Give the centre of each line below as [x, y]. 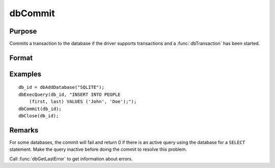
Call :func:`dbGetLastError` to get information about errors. [71, 159]
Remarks [24, 130]
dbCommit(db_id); [40, 109]
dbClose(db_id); [39, 116]
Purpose [23, 31]
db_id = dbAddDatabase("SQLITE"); [61, 87]
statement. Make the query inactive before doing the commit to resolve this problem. [98, 149]
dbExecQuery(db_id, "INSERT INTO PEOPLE [70, 94]
